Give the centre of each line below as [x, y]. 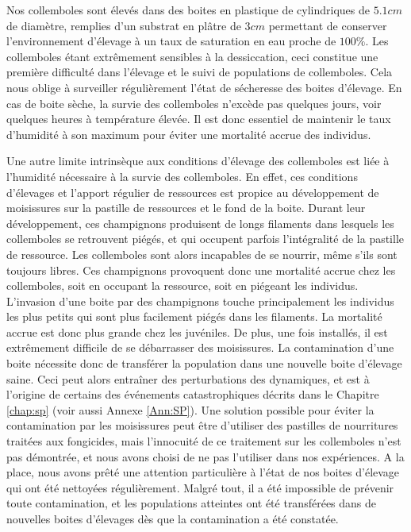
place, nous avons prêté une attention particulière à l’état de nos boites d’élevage [203, 472]
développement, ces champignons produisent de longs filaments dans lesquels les [200, 223]
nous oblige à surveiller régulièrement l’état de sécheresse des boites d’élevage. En [204, 87]
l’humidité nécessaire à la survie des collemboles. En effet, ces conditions [182, 176]
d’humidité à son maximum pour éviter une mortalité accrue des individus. [189, 134]
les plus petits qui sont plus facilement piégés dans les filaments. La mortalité [194, 316]
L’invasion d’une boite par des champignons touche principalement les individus [200, 301]
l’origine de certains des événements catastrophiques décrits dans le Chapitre [193, 394]
